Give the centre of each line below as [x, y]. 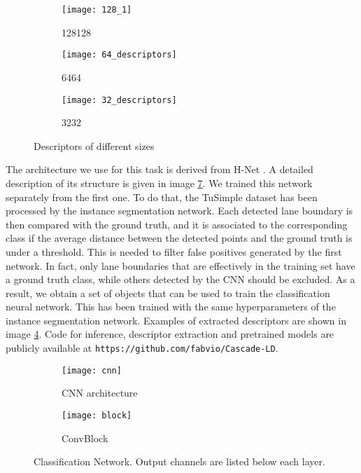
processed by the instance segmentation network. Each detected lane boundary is [179, 211]
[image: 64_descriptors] [119, 55]
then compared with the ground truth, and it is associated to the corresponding [177, 224]
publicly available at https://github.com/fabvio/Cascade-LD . [142, 348]
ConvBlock [85, 438]
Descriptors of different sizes [94, 145]
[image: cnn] [92, 370]
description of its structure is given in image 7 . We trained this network [159, 183]
